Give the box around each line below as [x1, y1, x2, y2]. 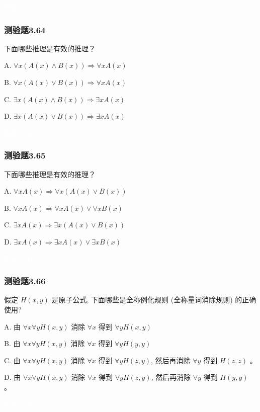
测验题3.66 [4, 275, 46, 287]
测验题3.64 [4, 23, 46, 36]
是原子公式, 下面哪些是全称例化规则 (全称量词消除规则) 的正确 [51, 294, 256, 305]
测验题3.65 [4, 149, 46, 161]
